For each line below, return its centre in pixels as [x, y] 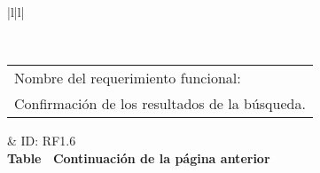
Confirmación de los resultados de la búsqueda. [160, 104]
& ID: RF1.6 [42, 141]
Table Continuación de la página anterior [139, 157]
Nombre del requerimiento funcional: [128, 78]
